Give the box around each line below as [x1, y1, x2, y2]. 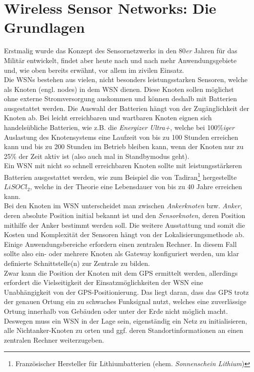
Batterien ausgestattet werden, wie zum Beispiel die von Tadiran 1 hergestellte [4, 171, 237, 182]
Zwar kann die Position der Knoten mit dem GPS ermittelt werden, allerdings [4, 267, 238, 278]
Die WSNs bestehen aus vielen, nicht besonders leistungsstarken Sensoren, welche [4, 74, 248, 85]
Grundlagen [4, 17, 85, 37]
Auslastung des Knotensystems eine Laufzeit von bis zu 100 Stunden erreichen [4, 131, 238, 142]
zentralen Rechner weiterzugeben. [4, 334, 104, 345]
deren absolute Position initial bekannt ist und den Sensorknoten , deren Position [4, 210, 246, 220]
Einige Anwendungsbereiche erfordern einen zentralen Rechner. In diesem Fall [4, 239, 237, 249]
